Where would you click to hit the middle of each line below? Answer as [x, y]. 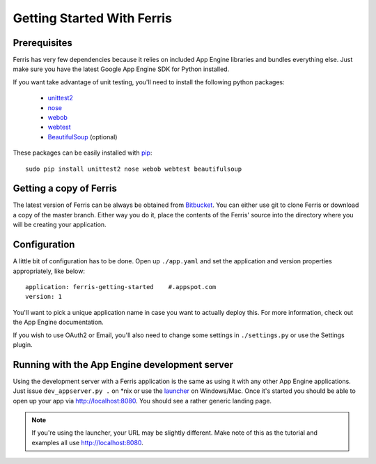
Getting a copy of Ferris [65, 188]
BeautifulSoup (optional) [83, 137]
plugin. [23, 344]
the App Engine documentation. [58, 322]
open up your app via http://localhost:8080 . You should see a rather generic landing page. [142, 401]
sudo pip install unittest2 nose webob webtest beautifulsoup [134, 169]
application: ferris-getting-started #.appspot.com [121, 287]
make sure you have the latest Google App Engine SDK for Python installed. [121, 69]
